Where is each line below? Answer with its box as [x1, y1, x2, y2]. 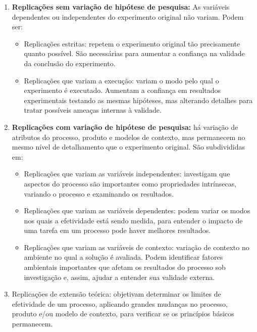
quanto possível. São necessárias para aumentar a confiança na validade [24, 48, 245, 59]
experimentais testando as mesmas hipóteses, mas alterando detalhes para [24, 94, 253, 105]
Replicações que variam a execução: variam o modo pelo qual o [24, 75, 219, 85]
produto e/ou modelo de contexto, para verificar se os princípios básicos [12, 308, 234, 319]
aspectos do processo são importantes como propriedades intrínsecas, [24, 178, 237, 188]
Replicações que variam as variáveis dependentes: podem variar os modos [24, 205, 250, 216]
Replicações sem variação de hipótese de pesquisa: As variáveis [12, 2, 230, 12]
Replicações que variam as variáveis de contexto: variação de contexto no [24, 242, 249, 252]
